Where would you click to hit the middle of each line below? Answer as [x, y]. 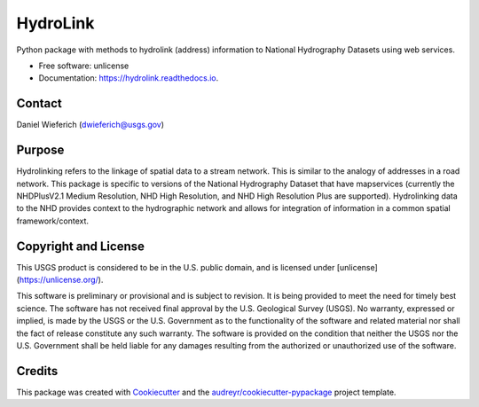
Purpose [40, 150]
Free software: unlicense [84, 66]
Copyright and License [81, 246]
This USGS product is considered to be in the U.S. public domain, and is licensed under [176, 267]
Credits [37, 371]
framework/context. [52, 221]
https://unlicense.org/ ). [61, 280]
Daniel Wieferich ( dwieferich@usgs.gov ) [90, 125]
